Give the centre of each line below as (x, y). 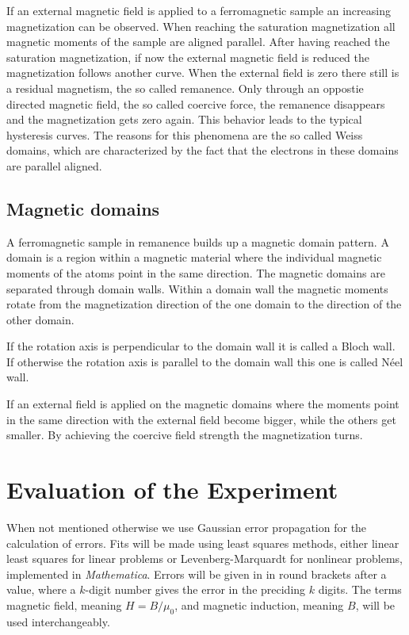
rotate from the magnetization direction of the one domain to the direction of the (204, 304)
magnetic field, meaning (64, 604)
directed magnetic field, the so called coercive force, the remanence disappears (196, 103)
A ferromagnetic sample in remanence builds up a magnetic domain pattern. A (198, 241)
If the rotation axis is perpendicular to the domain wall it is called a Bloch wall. (201, 346)
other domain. (40, 319)
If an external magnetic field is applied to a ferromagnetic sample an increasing (199, 10)
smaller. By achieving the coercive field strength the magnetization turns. (185, 435)
